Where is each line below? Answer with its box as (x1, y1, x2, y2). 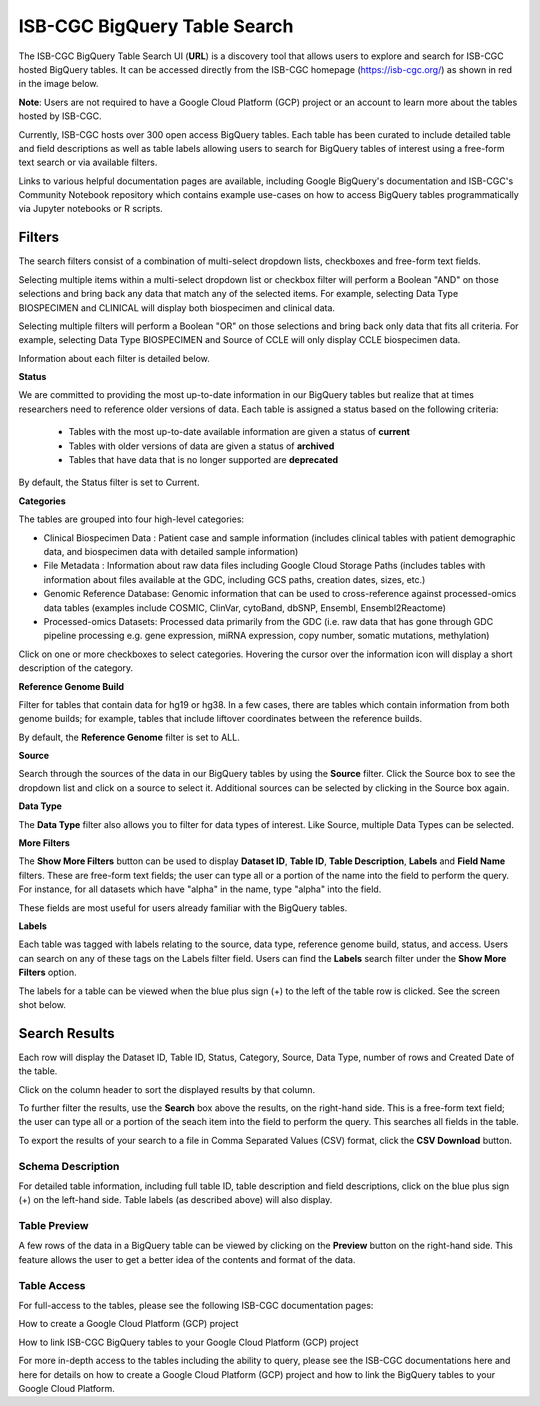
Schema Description (18, 1159, 120, 1173)
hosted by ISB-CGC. (18, 110, 102, 122)
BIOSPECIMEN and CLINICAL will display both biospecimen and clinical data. (18, 301, 335, 314)
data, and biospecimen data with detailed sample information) (43, 546, 299, 557)
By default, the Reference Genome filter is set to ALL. (18, 731, 240, 743)
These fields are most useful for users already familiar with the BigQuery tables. (18, 901, 348, 914)
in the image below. (18, 78, 99, 90)
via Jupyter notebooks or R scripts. (18, 203, 164, 215)
